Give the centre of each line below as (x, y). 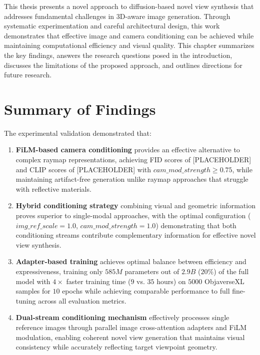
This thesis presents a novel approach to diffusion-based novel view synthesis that (129, 6)
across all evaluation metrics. (82, 300)
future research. (28, 75)
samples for (33, 291)
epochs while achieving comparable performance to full (146, 291)
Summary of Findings (80, 109)
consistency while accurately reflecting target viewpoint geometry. (116, 347)
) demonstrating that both (196, 225)
